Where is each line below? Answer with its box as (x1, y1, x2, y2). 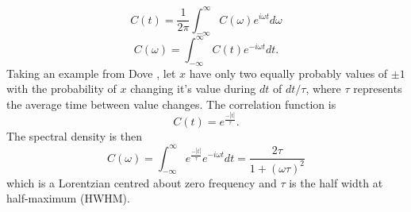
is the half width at (289, 174, 383, 191)
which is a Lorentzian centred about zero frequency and (6, 174, 277, 191)
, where (305, 80, 341, 97)
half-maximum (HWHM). (6, 190, 130, 206)
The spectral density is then (6, 128, 142, 145)
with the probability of (6, 80, 117, 97)
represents (353, 80, 402, 97)
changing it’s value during (130, 80, 256, 97)
